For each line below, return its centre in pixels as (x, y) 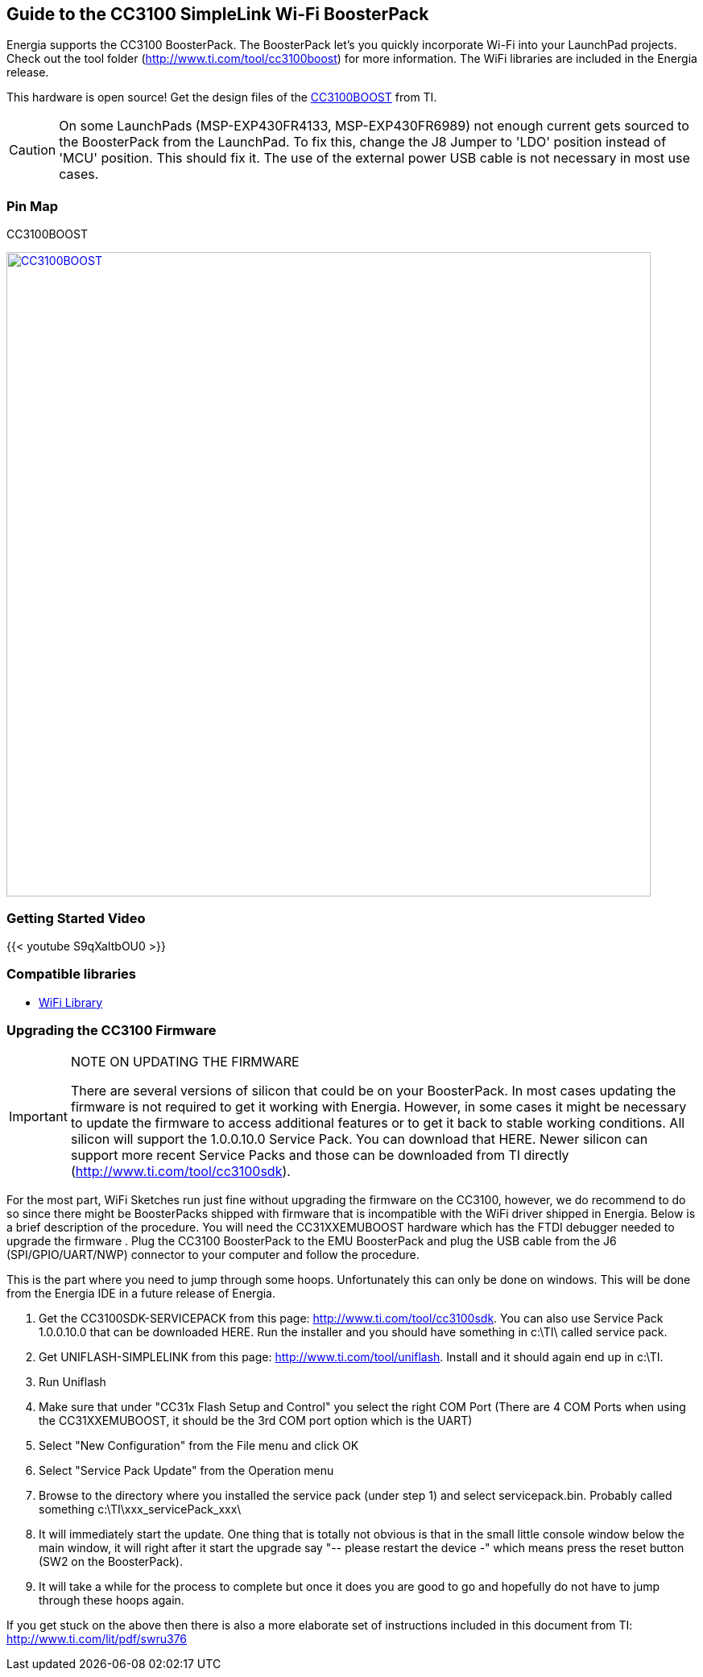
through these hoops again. (112, 1600)
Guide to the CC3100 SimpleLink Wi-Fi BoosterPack (218, 14)
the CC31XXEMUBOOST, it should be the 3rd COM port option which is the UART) (256, 1421)
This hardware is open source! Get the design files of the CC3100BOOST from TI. (222, 97)
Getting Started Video (76, 918)
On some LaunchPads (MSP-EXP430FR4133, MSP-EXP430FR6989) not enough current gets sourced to (374, 126)
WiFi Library (71, 1002)
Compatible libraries (72, 974)
